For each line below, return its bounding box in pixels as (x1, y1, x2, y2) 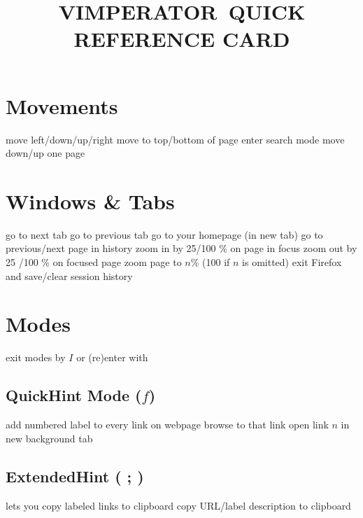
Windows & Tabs (6, 186, 175, 215)
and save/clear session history (6, 268, 133, 283)
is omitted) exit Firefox (242, 255, 342, 269)
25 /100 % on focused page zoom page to (6, 255, 182, 269)
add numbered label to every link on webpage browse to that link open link (6, 417, 329, 432)
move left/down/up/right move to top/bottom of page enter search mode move (6, 132, 345, 146)
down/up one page (6, 146, 85, 160)
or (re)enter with (76, 350, 148, 365)
